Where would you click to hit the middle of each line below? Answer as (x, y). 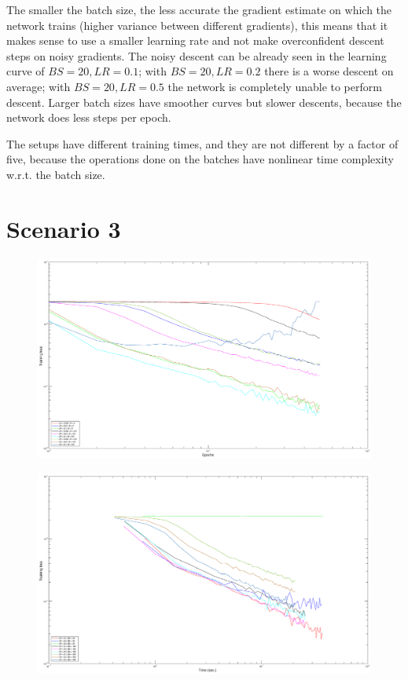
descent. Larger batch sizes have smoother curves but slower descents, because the (204, 102)
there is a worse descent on (329, 71)
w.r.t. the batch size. (56, 174)
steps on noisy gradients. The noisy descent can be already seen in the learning (197, 55)
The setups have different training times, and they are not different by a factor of (202, 143)
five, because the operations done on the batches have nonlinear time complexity (200, 159)
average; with (39, 86)
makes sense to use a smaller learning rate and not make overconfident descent (195, 40)
